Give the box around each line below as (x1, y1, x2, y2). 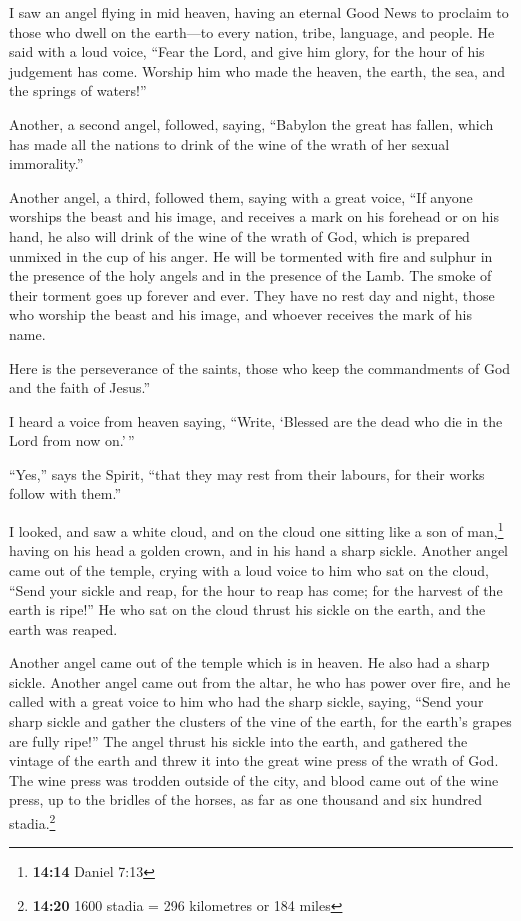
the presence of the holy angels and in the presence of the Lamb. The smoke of (9, 265, 492, 286)
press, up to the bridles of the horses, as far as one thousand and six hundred (9, 789, 483, 810)
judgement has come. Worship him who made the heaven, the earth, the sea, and (9, 60, 506, 81)
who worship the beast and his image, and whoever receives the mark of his (9, 304, 472, 325)
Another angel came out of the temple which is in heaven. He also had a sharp (9, 652, 490, 673)
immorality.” (9, 153, 84, 174)
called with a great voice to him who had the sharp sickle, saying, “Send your (9, 691, 484, 712)
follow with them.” (9, 483, 121, 504)
